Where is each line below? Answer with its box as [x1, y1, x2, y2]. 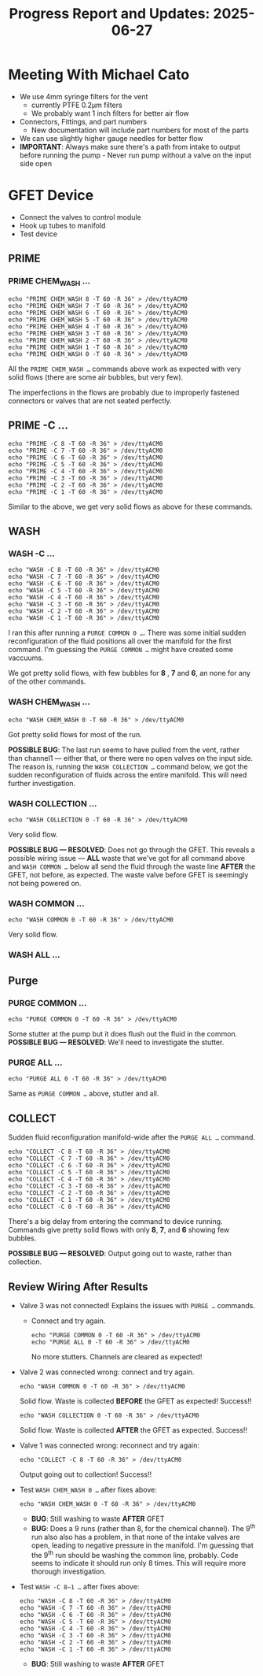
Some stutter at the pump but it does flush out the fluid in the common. [8, 1029, 238, 1039]
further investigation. [8, 778, 76, 788]
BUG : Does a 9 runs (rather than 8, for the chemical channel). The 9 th [31, 1522, 256, 1533]
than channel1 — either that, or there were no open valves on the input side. [8, 753, 254, 762]
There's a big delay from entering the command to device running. [8, 1217, 223, 1226]
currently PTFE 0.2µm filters [31, 100, 123, 109]
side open [19, 158, 53, 168]
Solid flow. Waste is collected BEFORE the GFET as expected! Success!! [19, 1396, 252, 1406]
